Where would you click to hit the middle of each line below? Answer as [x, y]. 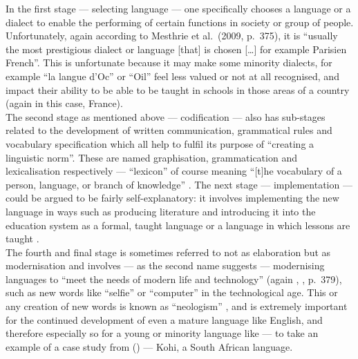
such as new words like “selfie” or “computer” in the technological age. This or [172, 292]
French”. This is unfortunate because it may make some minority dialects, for [169, 62]
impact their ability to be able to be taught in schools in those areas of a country [178, 89]
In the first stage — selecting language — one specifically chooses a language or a [178, 8]
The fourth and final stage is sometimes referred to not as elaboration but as [168, 252]
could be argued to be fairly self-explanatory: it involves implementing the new [172, 198]
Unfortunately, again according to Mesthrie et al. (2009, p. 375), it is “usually [172, 36]
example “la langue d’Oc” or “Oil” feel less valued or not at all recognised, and [172, 76]
